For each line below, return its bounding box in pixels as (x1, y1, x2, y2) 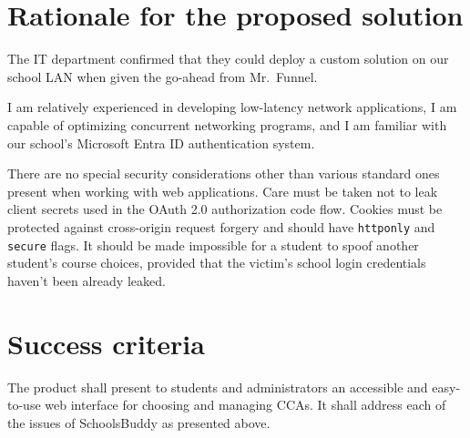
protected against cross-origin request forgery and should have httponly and (7, 217, 435, 236)
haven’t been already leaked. (7, 270, 166, 290)
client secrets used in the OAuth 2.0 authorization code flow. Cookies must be (7, 199, 443, 219)
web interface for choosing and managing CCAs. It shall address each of (45, 395, 446, 414)
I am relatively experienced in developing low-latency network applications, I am (7, 97, 457, 117)
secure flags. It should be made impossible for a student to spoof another (7, 235, 419, 254)
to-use (7, 395, 41, 414)
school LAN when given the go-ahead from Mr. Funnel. (7, 66, 318, 86)
